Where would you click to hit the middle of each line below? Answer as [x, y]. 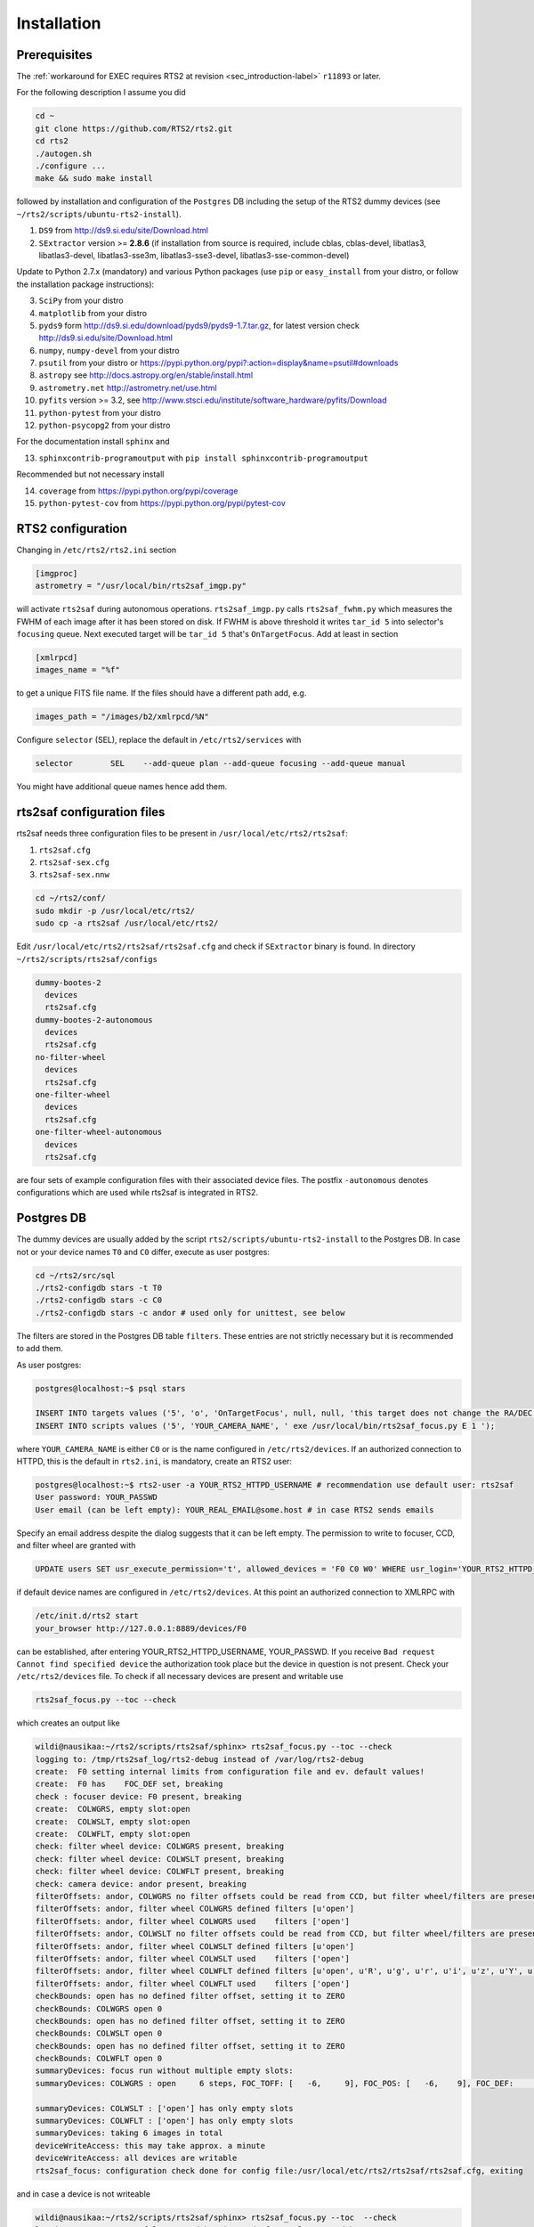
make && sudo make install [94, 179]
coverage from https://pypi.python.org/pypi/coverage [138, 491]
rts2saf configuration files [91, 812]
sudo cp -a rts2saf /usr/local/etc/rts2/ [127, 923]
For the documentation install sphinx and [93, 442]
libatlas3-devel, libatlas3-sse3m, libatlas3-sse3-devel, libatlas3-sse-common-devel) [194, 255]
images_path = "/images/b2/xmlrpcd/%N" [122, 717]
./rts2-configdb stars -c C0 [99, 1300]
